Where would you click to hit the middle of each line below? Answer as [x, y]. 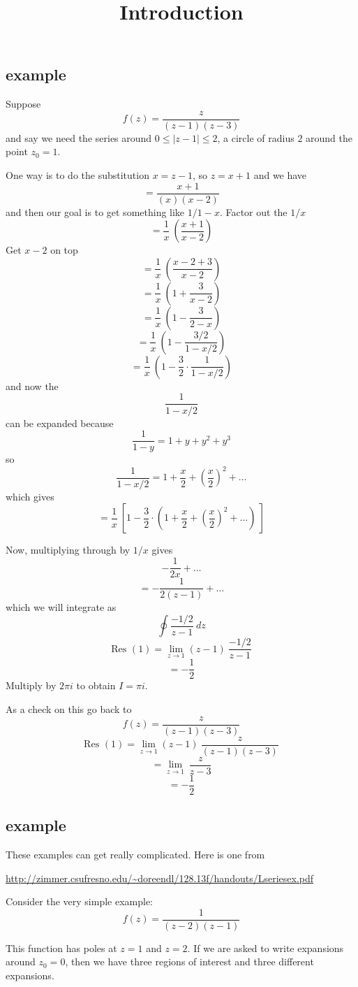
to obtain [96, 685]
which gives [30, 496]
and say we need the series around [79, 137]
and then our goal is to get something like [95, 211]
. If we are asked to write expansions [266, 948]
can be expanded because [60, 423]
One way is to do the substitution [77, 175]
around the [329, 137]
